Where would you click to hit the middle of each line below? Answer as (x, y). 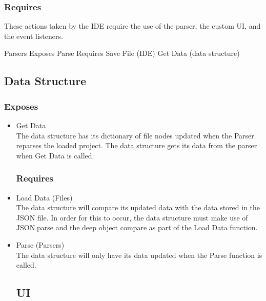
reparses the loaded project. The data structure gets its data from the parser (137, 145)
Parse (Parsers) (40, 244)
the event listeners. (34, 36)
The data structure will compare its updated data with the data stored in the (138, 207)
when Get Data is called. (55, 155)
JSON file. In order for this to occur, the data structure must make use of (132, 217)
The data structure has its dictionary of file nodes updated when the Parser (135, 135)
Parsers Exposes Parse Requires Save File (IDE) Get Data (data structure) (122, 53)
